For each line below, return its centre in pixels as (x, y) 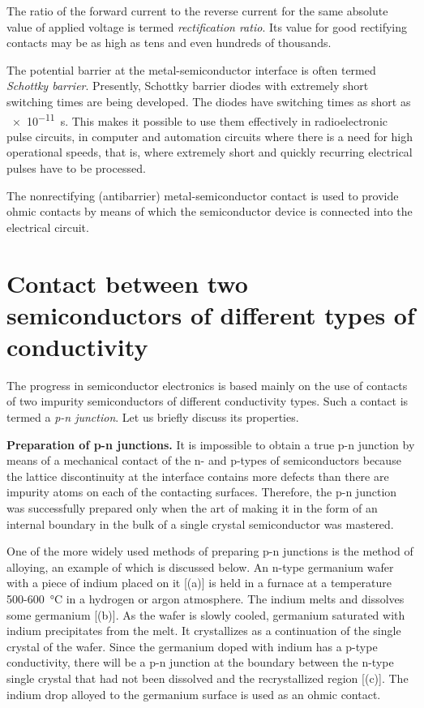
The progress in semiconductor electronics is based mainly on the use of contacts (207, 385)
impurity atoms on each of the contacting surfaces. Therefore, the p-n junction (202, 492)
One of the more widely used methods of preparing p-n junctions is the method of (210, 551)
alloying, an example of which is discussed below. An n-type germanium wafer (200, 566)
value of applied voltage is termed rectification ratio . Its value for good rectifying (207, 26)
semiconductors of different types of (211, 314)
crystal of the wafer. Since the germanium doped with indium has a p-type (192, 646)
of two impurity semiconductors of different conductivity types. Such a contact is (208, 401)
